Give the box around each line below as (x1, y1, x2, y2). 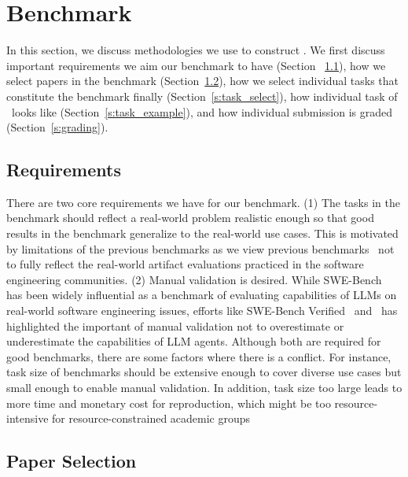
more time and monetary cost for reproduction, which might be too (6, 394, 331, 411)
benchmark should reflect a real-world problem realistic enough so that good (6, 209, 374, 226)
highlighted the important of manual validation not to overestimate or (6, 317, 344, 334)
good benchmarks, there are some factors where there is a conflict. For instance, (6, 348, 391, 364)
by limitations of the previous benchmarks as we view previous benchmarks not (6, 240, 395, 257)
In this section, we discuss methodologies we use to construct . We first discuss (6, 42, 385, 58)
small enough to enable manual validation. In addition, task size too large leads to (6, 379, 402, 396)
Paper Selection (6, 449, 137, 473)
